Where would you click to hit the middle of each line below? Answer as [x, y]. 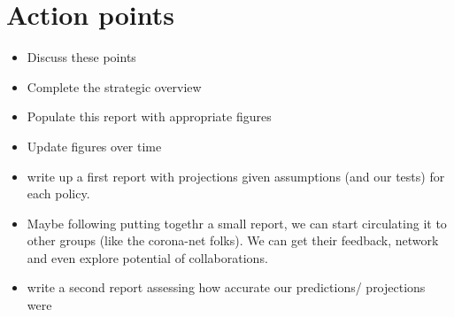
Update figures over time [94, 146]
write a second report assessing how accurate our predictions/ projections [226, 287]
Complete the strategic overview [114, 86]
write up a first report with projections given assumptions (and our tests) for [236, 176]
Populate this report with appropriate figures [149, 116]
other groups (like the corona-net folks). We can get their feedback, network [233, 240]
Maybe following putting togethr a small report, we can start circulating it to [237, 223]
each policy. [58, 193]
